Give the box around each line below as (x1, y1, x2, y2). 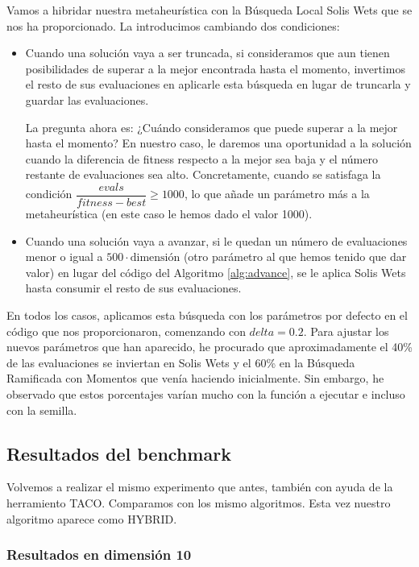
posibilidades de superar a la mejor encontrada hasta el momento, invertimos (25, 60, 405, 77)
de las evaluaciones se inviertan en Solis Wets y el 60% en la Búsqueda (6, 354, 355, 370)
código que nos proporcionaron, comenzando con (6, 322, 246, 339)
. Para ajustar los (303, 322, 389, 339)
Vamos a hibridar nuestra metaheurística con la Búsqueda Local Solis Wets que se (6, 2, 413, 18)
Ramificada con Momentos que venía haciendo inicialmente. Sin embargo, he (6, 370, 384, 387)
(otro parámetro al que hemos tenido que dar (183, 248, 407, 265)
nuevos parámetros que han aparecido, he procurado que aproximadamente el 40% (6, 338, 413, 355)
